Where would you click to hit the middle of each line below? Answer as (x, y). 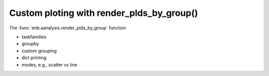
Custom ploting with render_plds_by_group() (104, 13)
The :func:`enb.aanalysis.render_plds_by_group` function (68, 28)
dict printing (34, 58)
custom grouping (39, 51)
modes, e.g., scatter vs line (49, 65)
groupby (30, 44)
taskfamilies (34, 37)
